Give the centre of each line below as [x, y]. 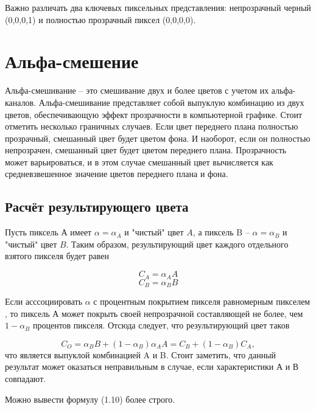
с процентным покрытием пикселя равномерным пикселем [202, 301]
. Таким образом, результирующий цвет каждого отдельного [177, 244]
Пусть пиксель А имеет [48, 232]
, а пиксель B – [221, 232]
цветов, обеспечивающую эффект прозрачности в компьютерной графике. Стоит [154, 114]
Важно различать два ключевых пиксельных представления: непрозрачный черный [158, 7]
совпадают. [26, 378]
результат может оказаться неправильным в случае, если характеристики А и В [152, 367]
